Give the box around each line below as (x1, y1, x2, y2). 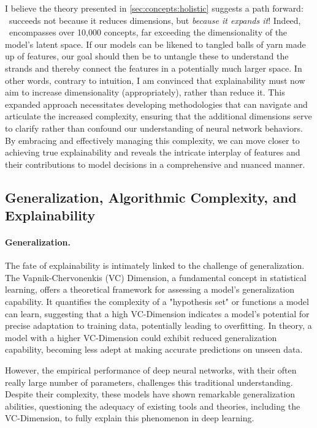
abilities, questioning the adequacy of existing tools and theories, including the (5, 399, 300, 412)
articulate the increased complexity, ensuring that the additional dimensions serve (5, 110, 312, 122)
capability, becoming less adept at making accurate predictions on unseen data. (5, 343, 303, 356)
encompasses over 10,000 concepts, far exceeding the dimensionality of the (9, 26, 288, 39)
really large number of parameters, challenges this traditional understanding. (5, 375, 293, 388)
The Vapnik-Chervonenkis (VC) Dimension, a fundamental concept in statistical (5, 271, 307, 283)
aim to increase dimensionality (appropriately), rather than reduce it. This (5, 86, 285, 99)
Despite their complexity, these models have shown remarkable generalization (5, 388, 296, 400)
